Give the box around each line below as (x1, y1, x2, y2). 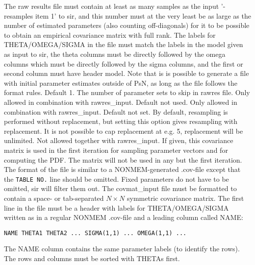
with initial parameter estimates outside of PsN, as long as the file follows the (4, 77, 237, 88)
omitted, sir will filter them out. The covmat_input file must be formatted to (4, 183, 237, 193)
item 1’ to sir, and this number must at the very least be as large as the (35, 10, 251, 21)
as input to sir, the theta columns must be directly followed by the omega (4, 48, 226, 59)
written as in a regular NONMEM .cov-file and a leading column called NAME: (4, 212, 243, 222)
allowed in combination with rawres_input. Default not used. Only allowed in (4, 96, 237, 107)
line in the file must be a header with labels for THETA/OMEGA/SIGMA (4, 202, 229, 213)
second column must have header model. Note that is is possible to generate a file (4, 68, 249, 78)
